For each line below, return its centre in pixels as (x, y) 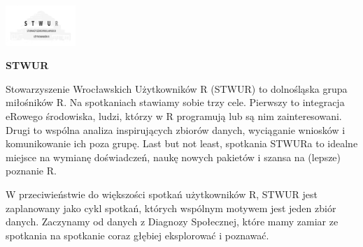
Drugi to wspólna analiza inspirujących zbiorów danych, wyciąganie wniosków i (176, 129)
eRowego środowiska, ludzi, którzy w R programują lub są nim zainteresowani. (174, 115)
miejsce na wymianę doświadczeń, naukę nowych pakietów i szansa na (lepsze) (173, 157)
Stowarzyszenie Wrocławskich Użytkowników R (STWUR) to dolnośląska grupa (177, 88)
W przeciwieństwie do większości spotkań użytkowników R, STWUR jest (162, 194)
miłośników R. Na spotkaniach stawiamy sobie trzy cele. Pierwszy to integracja (175, 102)
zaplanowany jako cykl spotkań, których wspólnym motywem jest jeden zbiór (171, 208)
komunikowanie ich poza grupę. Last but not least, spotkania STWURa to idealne (182, 143)
